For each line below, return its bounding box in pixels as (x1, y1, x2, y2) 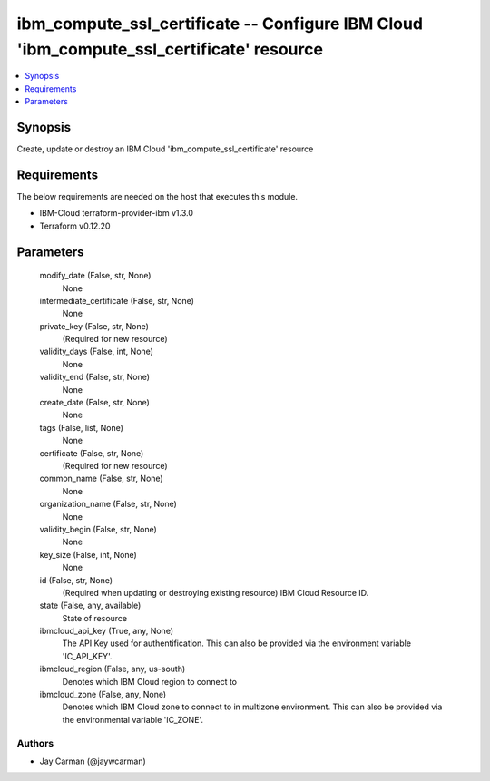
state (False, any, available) (39, 600, 142, 611)
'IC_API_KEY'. (62, 650, 113, 661)
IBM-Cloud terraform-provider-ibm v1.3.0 (39, 208, 194, 219)
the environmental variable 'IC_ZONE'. (62, 714, 204, 725)
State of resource (62, 612, 128, 623)
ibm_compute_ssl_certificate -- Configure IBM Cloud (16, 14, 424, 34)
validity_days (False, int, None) (39, 346, 154, 357)
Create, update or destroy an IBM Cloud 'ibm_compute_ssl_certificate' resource (16, 143, 314, 154)
